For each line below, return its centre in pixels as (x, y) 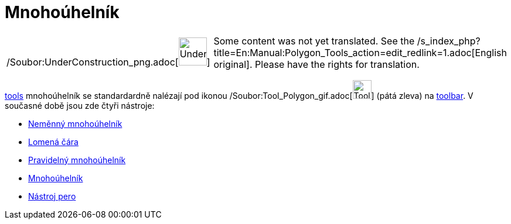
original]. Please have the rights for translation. (316, 64)
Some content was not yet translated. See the (314, 41)
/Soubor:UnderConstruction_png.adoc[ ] (108, 62)
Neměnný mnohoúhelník (75, 123)
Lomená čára (53, 142)
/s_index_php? (449, 41)
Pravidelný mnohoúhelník (77, 160)
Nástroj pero (52, 196)
